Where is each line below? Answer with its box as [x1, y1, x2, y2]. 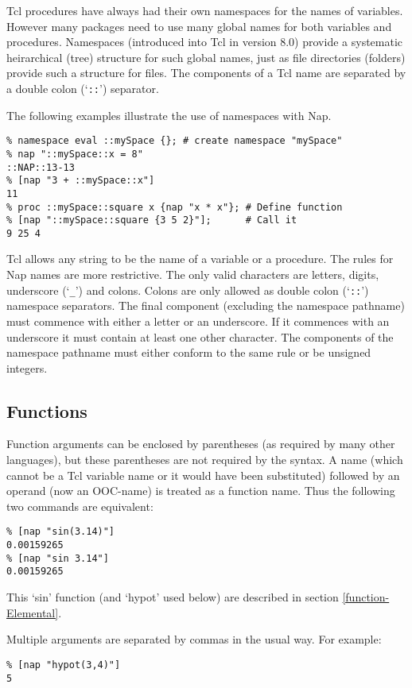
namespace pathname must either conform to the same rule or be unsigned [6, 344, 371, 361]
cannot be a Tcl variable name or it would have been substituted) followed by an [6, 466, 400, 483]
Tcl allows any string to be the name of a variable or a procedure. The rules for [6, 250, 394, 267]
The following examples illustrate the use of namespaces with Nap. [6, 106, 332, 123]
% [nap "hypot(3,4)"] [6, 659, 121, 671]
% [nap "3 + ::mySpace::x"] [6, 175, 155, 187]
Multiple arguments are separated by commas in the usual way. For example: [6, 631, 382, 647]
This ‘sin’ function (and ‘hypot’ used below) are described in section [6, 589, 339, 605]
